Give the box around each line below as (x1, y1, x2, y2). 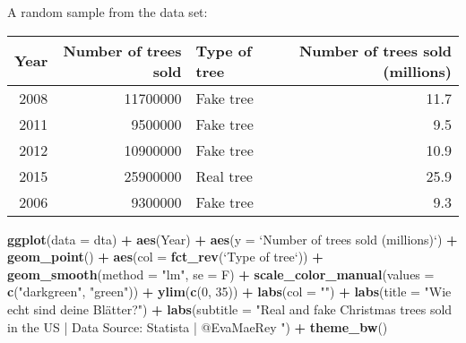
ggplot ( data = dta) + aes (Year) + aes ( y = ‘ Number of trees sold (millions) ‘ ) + (7, 229, 458, 248)
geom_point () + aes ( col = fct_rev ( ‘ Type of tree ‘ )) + (7, 247, 324, 266)
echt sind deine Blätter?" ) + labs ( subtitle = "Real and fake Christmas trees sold (7, 299, 453, 318)
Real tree (195, 165, 253, 186)
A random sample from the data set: (7, 3, 208, 21)
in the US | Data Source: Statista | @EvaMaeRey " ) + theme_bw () (7, 317, 388, 336)
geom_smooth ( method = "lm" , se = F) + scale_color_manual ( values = (7, 264, 435, 283)
